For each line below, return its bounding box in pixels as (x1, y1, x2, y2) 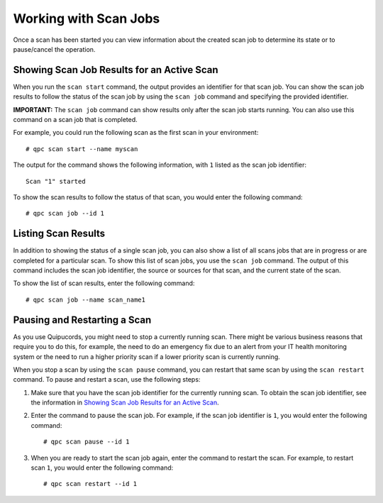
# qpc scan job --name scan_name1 (26, 295, 145, 304)
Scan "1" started (26, 177, 86, 185)
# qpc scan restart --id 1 (43, 480, 138, 488)
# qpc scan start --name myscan (26, 145, 138, 153)
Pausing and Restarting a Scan (13, 314, 152, 326)
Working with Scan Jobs (13, 11, 160, 26)
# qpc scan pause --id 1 (43, 438, 130, 446)
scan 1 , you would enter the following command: (30, 463, 174, 472)
